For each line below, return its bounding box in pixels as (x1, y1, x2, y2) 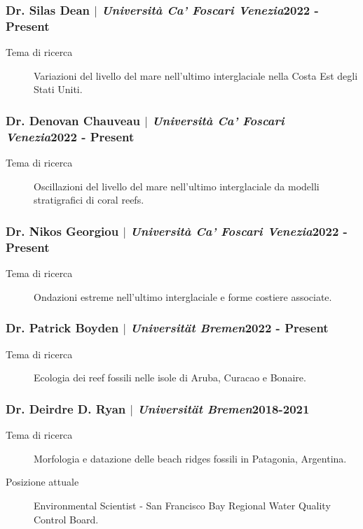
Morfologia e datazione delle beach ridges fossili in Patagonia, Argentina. (34, 451, 347, 465)
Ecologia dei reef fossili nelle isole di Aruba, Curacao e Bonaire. (34, 370, 306, 385)
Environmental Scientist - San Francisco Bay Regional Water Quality (34, 498, 331, 512)
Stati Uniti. (34, 82, 83, 97)
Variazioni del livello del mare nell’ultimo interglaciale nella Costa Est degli (34, 68, 358, 83)
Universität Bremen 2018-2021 (137, 400, 310, 417)
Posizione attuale (6, 474, 79, 489)
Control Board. (34, 512, 99, 526)
